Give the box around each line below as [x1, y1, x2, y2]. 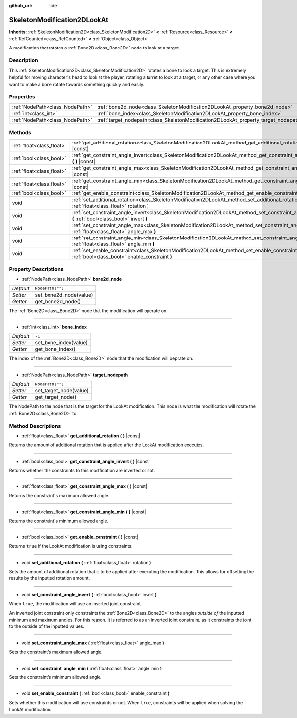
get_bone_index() [35, 346, 76, 353]
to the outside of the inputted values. [9, 623, 84, 629]
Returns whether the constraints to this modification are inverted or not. [9, 467, 155, 473]
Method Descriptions [9, 423, 61, 430]
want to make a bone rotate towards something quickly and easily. [9, 81, 145, 87]
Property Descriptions [9, 265, 64, 272]
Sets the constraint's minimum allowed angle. [9, 674, 102, 680]
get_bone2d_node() [35, 298, 81, 305]
